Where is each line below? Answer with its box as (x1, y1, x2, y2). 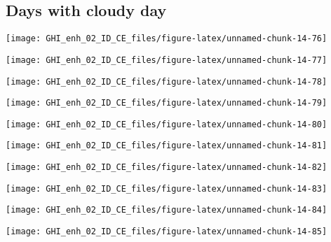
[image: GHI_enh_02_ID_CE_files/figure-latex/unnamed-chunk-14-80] (6, 119, 327, 129)
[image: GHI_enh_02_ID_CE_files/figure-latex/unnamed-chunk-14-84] (6, 205, 327, 215)
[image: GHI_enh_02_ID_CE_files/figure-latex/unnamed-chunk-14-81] (6, 141, 327, 151)
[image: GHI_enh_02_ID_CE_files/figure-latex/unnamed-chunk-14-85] (6, 227, 327, 237)
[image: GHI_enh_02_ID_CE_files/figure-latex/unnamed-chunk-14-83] (6, 183, 327, 194)
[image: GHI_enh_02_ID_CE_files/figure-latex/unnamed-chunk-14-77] (6, 55, 327, 65)
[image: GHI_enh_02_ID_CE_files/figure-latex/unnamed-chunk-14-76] (6, 34, 327, 44)
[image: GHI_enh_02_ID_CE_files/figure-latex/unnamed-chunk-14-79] (6, 98, 327, 108)
